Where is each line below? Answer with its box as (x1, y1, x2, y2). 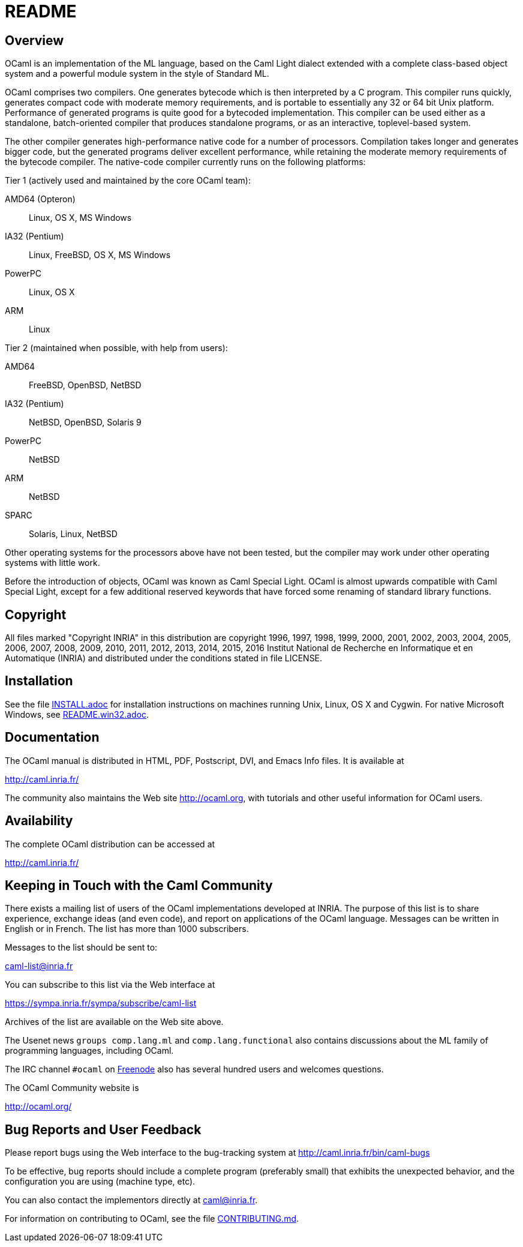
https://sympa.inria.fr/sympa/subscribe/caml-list (5, 998, 197, 1009)
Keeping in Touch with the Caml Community (5, 877, 273, 893)
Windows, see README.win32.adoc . (5, 709, 149, 720)
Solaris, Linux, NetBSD (29, 529, 118, 539)
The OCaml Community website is (5, 1083, 139, 1093)
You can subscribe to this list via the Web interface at (5, 979, 215, 990)
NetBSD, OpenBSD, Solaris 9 (29, 417, 142, 428)
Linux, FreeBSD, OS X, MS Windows (29, 250, 171, 260)
